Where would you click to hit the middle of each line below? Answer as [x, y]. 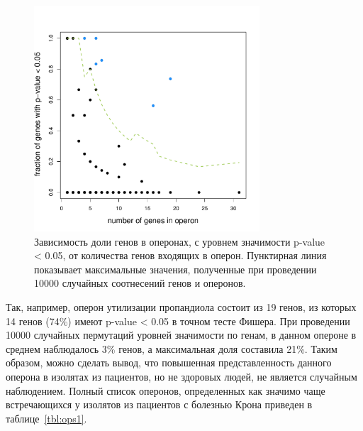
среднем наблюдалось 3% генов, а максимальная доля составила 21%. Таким [172, 348]
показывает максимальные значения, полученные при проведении [175, 269]
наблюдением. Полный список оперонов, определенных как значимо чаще [166, 390]
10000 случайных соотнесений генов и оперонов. [140, 283]
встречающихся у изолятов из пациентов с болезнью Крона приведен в [159, 404]
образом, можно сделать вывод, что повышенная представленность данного [169, 362]
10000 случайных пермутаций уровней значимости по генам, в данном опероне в [181, 335]
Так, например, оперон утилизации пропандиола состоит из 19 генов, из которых [181, 306]
